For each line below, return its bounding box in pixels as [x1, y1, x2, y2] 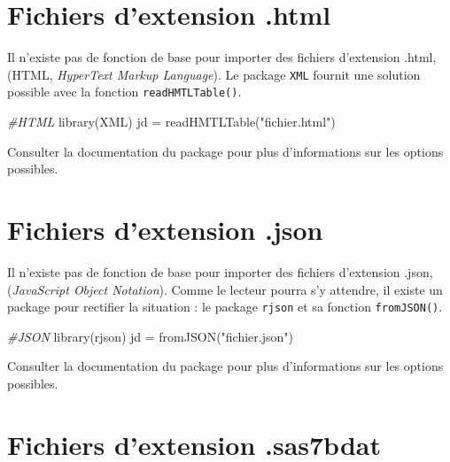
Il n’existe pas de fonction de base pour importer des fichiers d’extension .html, [7, 48, 437, 66]
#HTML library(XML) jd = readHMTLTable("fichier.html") [7, 112, 336, 131]
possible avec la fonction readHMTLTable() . [7, 82, 242, 101]
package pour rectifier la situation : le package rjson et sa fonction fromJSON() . [7, 297, 443, 316]
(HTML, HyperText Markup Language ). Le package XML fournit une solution [7, 65, 421, 83]
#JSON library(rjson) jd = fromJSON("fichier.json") [7, 327, 293, 345]
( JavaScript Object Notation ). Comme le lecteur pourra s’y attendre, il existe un [7, 280, 443, 298]
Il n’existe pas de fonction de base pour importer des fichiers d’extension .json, [7, 262, 433, 281]
